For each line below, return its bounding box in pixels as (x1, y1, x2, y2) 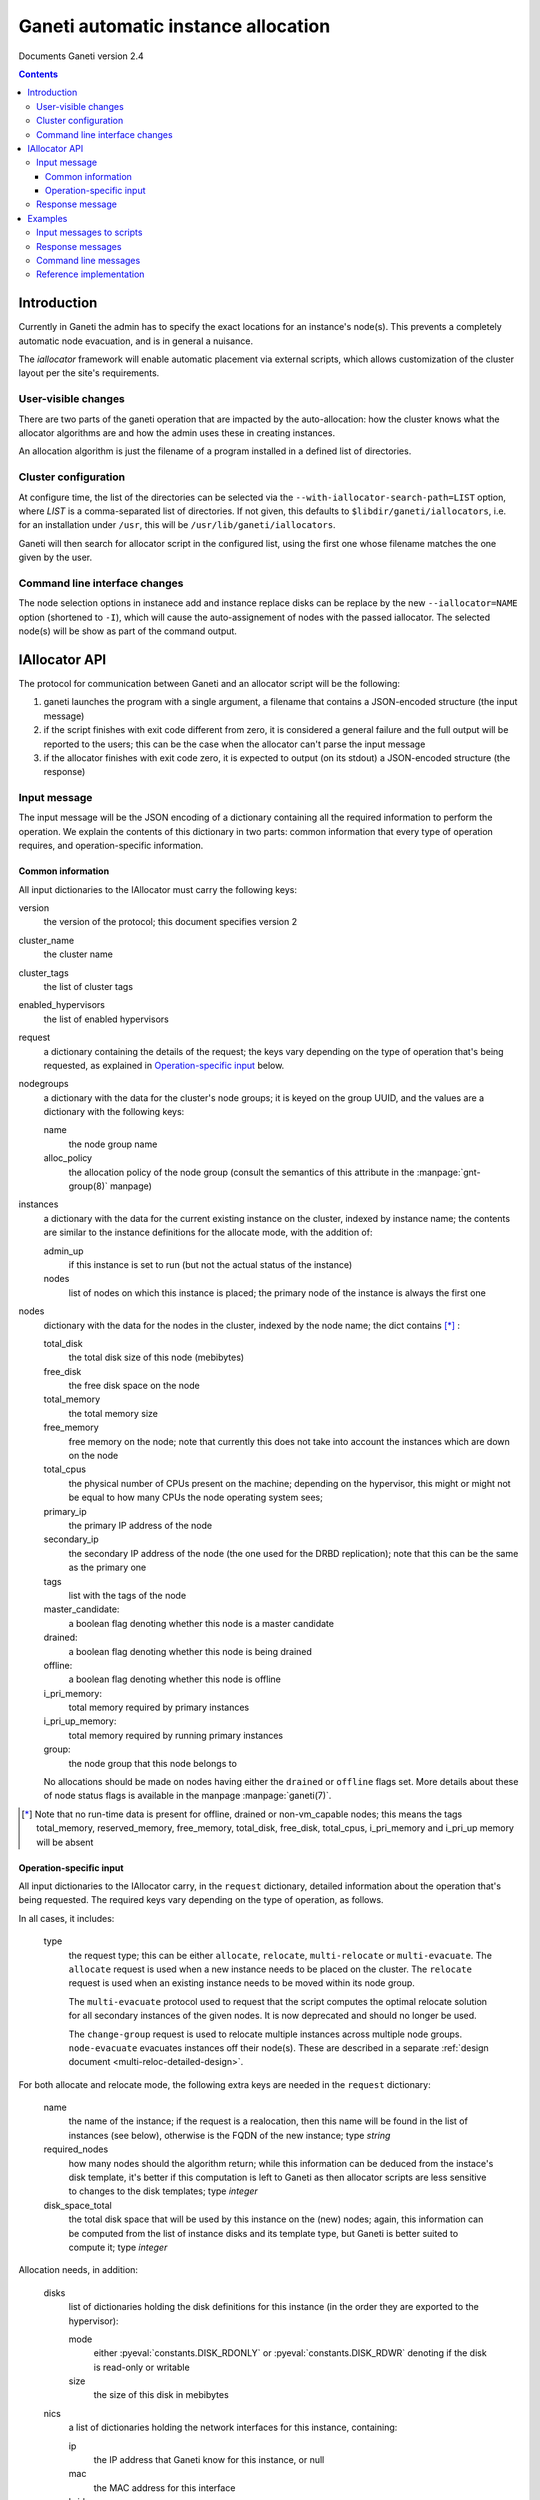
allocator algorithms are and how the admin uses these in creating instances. (18, 427, 335, 439)
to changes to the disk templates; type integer (68, 2185, 259, 2197)
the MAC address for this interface (93, 2481, 236, 2494)
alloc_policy (43, 1152, 93, 1164)
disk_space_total (43, 2199, 112, 2211)
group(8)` (68, 1180, 109, 1192)
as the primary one (68, 1561, 147, 1574)
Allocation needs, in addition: (18, 2264, 139, 2276)
